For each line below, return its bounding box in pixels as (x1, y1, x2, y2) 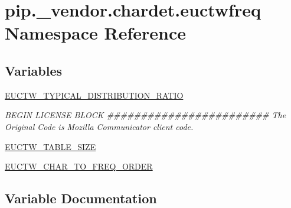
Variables (5, 61, 63, 79)
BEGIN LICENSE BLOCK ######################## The (5, 109, 286, 121)
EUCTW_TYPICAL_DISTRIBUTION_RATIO (5, 89, 184, 101)
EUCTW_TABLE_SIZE (5, 140, 96, 152)
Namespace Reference (5, 21, 186, 45)
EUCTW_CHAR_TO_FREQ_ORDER (5, 160, 153, 173)
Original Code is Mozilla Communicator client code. (5, 120, 194, 132)
